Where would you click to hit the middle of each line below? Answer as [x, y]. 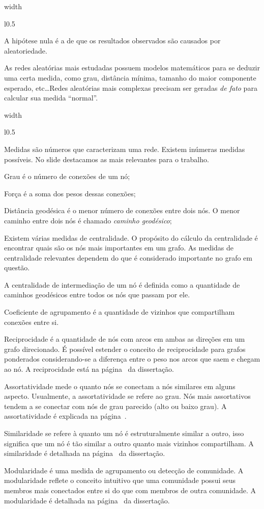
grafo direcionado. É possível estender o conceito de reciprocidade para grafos [125, 349]
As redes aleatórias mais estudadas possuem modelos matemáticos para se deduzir [132, 68]
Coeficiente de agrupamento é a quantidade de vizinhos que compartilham [120, 312]
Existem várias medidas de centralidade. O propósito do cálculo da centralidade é [131, 237]
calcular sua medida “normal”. [51, 98]
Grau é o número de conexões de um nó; [67, 176]
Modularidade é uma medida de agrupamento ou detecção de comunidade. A [124, 470]
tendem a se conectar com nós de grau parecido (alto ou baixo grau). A [115, 406]
